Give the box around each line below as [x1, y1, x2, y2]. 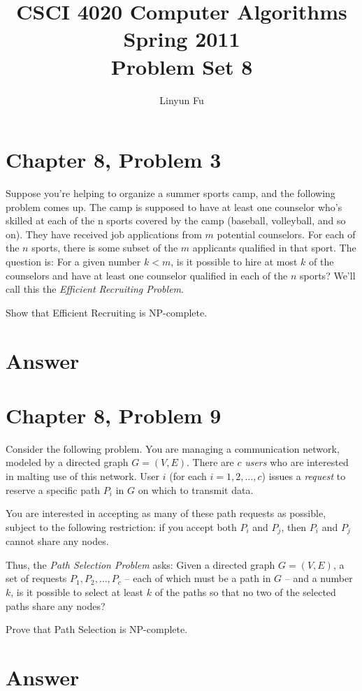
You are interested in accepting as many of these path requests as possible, [6, 506, 326, 521]
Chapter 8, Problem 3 [6, 145, 222, 174]
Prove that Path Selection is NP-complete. [6, 622, 188, 637]
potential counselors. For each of [217, 226, 356, 241]
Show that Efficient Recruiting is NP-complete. [6, 305, 208, 319]
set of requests [6, 571, 67, 585]
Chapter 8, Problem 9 [6, 400, 222, 429]
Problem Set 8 [110, 52, 253, 80]
